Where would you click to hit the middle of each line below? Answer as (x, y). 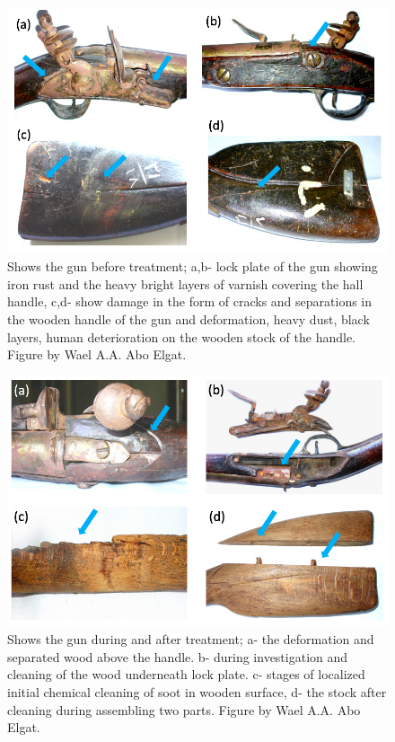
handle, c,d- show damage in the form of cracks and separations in (190, 301)
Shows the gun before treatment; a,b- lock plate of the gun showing (193, 266)
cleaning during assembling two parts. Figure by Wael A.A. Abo (184, 709)
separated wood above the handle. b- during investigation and (178, 656)
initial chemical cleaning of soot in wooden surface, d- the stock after (197, 691)
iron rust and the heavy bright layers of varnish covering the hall (185, 283)
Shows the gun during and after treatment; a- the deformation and (191, 639)
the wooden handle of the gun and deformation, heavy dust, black (189, 318)
